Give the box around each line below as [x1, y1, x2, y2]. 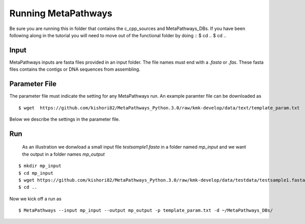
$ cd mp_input [18, 170, 53, 176]
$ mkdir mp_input [18, 163, 62, 169]
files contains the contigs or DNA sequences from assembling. [9, 66, 141, 72]
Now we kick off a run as [9, 195, 62, 202]
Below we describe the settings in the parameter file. [9, 116, 120, 122]
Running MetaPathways [9, 8, 113, 19]
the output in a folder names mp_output [22, 151, 105, 157]
